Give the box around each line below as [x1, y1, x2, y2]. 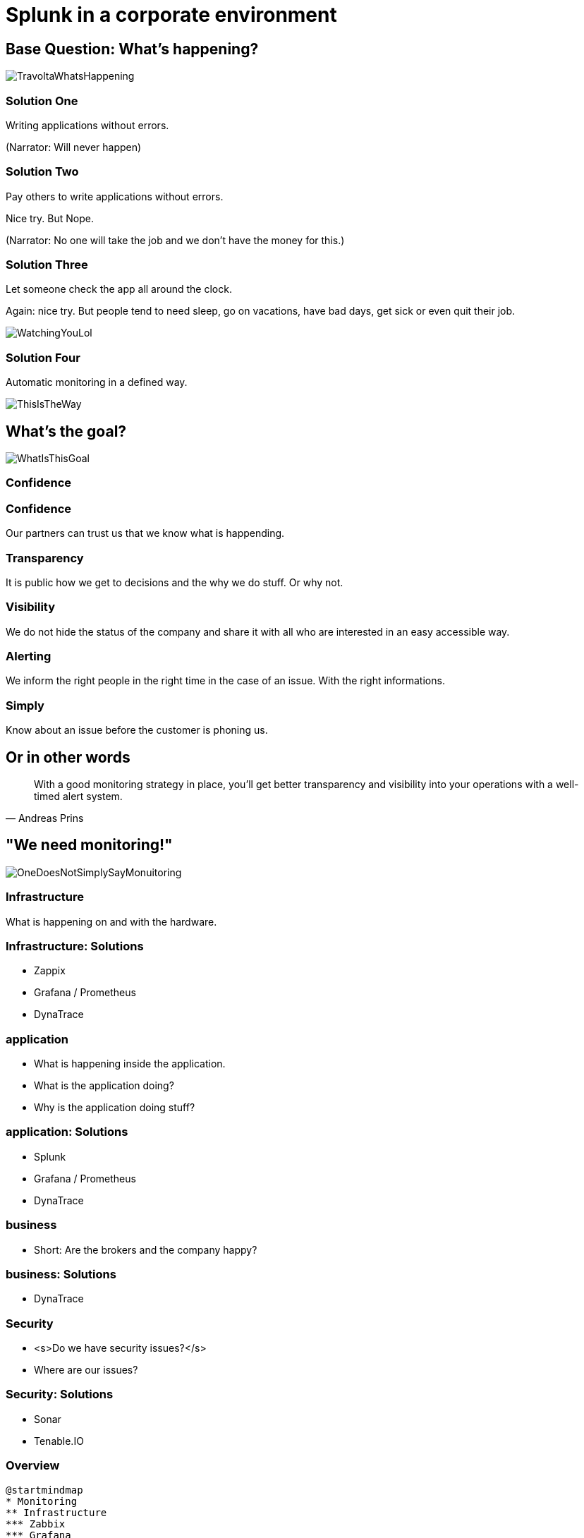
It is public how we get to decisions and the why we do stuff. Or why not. [6, 576, 343, 588]
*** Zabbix [6, 1518, 66, 1530]
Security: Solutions [6, 1387, 114, 1402]
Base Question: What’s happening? [6, 40, 259, 58]
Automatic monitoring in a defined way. [6, 376, 188, 389]
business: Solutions [6, 1266, 116, 1281]
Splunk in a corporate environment [6, 3, 337, 27]
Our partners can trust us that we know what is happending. [6, 527, 285, 540]
